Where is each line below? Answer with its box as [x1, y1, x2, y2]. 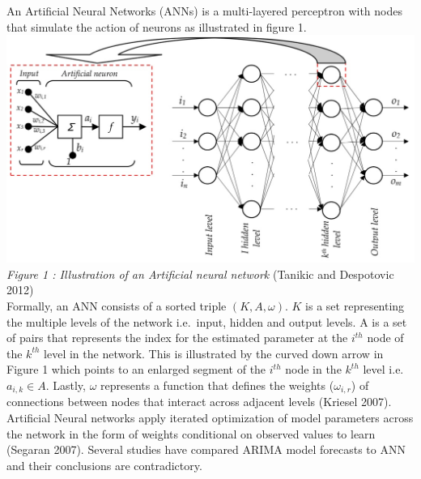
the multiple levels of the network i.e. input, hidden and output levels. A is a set [6, 313, 407, 330]
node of [367, 329, 404, 346]
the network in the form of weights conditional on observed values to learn [6, 425, 376, 442]
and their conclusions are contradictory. [6, 456, 202, 473]
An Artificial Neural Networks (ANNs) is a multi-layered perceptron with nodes [6, 2, 402, 19]
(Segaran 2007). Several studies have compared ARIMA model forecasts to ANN [6, 441, 406, 458]
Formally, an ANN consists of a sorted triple [6, 297, 227, 314]
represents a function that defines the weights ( [100, 376, 334, 393]
